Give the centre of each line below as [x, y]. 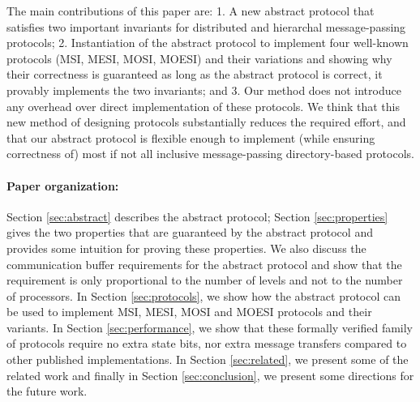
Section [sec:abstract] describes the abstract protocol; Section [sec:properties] [197, 216]
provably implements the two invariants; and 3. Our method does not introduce [204, 90]
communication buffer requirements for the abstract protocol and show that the [204, 264]
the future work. [47, 391]
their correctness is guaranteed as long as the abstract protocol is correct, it [195, 74]
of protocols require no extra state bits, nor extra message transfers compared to [207, 343]
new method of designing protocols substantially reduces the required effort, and [206, 122]
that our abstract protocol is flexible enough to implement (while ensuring [191, 137]
